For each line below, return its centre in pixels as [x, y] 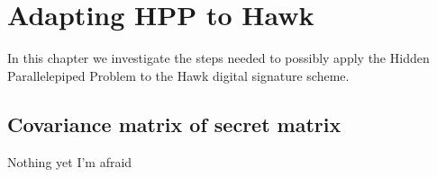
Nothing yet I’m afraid [70, 161]
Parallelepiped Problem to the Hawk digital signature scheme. [178, 75]
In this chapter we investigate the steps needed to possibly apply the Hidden [218, 58]
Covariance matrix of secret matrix [174, 124]
